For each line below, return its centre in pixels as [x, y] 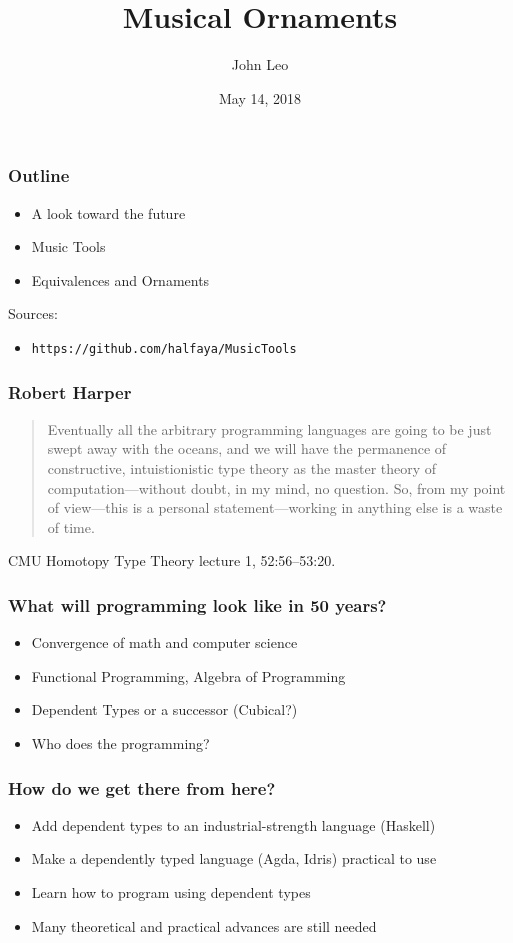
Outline [39, 175]
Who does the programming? [120, 743]
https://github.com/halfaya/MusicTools [164, 348]
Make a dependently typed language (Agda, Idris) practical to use [234, 858]
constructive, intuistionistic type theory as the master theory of [242, 468]
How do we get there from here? [142, 787]
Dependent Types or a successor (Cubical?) [164, 709]
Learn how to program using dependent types [171, 892]
